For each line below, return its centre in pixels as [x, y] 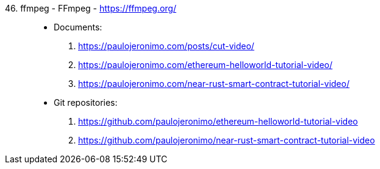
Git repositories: [86, 102]
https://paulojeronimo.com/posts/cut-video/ [166, 46]
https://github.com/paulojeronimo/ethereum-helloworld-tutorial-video [218, 121]
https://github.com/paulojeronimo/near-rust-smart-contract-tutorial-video [227, 140]
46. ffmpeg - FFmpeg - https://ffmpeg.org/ [91, 8]
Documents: [78, 27]
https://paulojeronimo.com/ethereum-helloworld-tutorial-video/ [206, 65]
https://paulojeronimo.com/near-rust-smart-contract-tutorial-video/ [214, 84]
